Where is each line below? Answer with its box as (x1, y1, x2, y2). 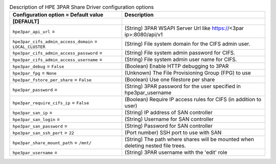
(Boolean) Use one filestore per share (124, 76, 215, 83)
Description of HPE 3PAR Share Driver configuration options (9, 4, 154, 11)
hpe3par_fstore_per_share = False (12, 76, 92, 83)
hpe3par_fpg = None (12, 69, 57, 77)
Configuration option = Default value (12, 11, 104, 18)
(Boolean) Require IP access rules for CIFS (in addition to (124, 96, 262, 103)
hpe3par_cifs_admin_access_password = (12, 49, 103, 56)
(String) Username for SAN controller (124, 115, 214, 123)
